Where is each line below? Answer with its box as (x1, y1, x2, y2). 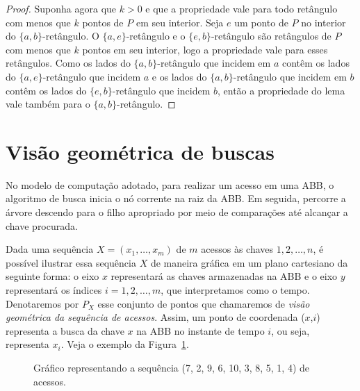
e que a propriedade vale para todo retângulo (145, 1, 338, 15)
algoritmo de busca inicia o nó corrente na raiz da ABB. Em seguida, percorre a (6, 191, 346, 206)
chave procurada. (6, 218, 78, 233)
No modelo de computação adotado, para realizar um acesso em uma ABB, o (6, 177, 334, 192)
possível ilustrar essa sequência (6, 255, 136, 269)
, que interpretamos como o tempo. (161, 283, 310, 297)
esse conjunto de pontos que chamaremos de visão (97, 296, 310, 310)
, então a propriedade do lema (217, 83, 345, 97)
